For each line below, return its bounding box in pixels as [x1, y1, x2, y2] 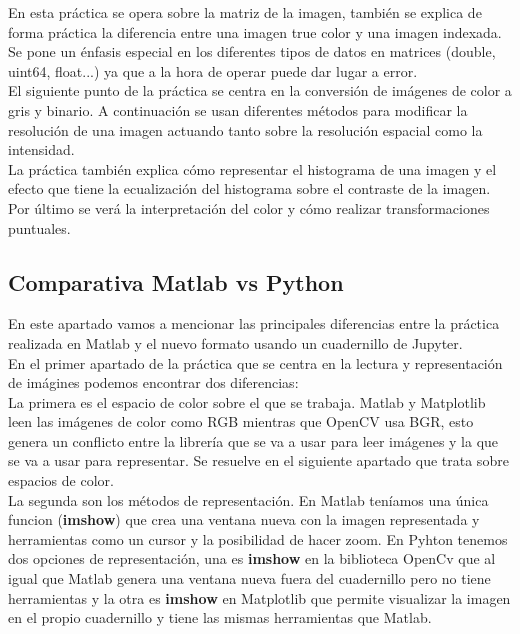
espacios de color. [8, 470, 114, 491]
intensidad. [8, 139, 75, 160]
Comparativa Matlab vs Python [8, 266, 344, 297]
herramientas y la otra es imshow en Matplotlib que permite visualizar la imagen [8, 587, 511, 608]
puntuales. [8, 217, 71, 238]
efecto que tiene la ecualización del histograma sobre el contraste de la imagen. [8, 178, 491, 199]
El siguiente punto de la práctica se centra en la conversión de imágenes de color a [8, 80, 512, 101]
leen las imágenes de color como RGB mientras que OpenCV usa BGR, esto [8, 411, 474, 432]
